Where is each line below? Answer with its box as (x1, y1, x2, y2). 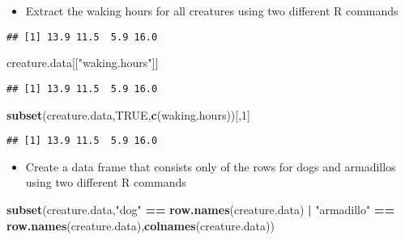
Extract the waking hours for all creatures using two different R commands (25, 2, 399, 19)
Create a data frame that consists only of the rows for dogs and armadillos (25, 158, 396, 175)
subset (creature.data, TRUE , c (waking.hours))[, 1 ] (6, 106, 250, 123)
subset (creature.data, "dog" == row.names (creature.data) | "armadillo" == (6, 200, 394, 217)
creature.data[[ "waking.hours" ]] (6, 54, 159, 71)
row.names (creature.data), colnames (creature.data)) (6, 217, 275, 234)
